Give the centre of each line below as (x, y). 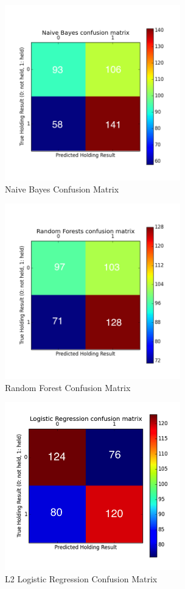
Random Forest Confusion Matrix (68, 387)
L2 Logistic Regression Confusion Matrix (81, 578)
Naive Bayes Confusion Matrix (62, 189)
